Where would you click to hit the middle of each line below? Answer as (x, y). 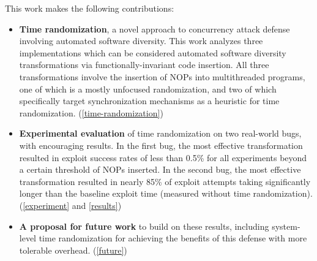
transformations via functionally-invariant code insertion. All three (144, 65)
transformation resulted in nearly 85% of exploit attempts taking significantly (165, 181)
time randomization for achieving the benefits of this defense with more (173, 238)
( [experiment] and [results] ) (70, 205)
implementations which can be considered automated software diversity (153, 52)
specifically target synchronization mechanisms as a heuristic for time (149, 101)
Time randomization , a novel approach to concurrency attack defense (155, 28)
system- (286, 226)
